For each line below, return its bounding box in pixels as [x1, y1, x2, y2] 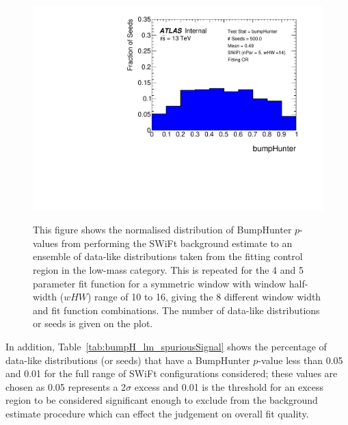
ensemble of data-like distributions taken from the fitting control [33, 249, 303, 263]
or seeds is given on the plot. [33, 316, 153, 331]
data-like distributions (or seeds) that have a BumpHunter [5, 352, 250, 367]
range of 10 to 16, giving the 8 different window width [94, 289, 321, 304]
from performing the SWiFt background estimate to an [61, 235, 293, 250]
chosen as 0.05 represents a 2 [5, 379, 126, 394]
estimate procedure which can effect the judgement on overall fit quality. [5, 406, 309, 420]
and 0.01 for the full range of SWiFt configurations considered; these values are [5, 366, 338, 381]
